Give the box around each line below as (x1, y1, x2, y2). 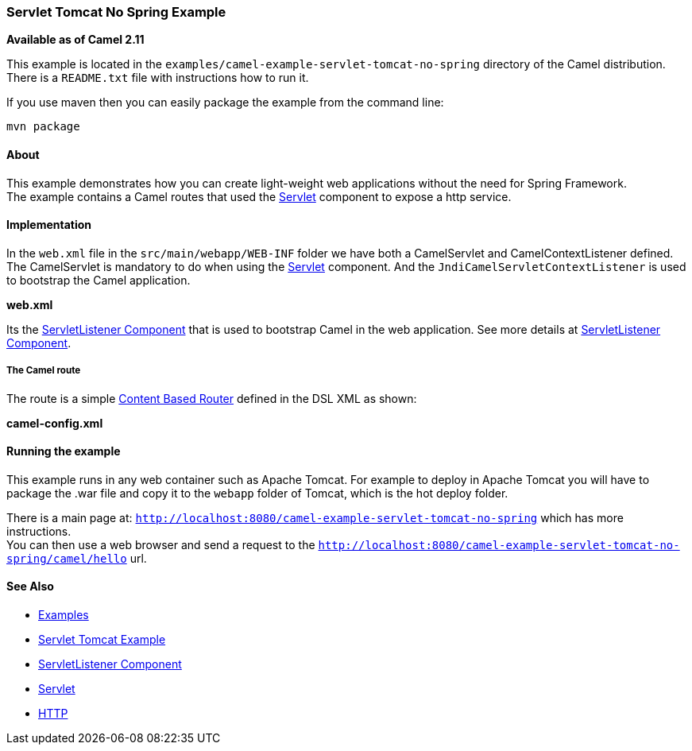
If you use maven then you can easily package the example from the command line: (6, 95, 444, 110)
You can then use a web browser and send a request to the (6, 537, 315, 552)
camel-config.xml (6, 416, 103, 430)
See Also (6, 579, 54, 594)
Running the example (6, 444, 121, 459)
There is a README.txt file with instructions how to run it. (6, 71, 309, 85)
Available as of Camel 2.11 (6, 33, 145, 47)
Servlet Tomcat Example (38, 633, 166, 647)
